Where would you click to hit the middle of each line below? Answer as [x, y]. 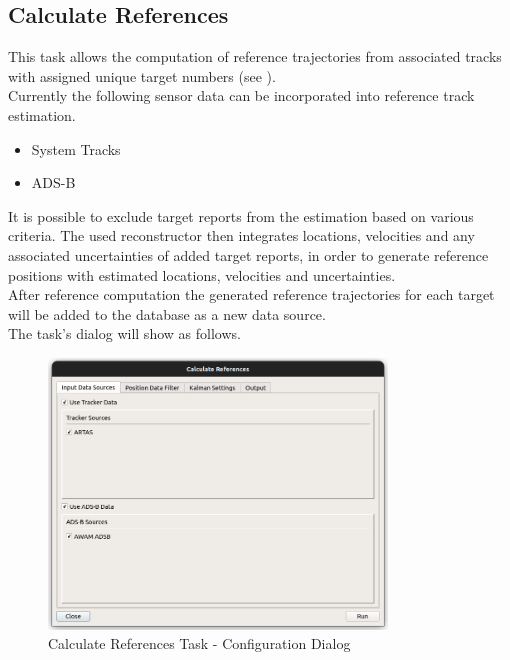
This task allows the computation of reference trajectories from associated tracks [255, 56]
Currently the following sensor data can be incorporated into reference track [241, 95]
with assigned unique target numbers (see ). [142, 75]
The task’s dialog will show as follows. [124, 333]
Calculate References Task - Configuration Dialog [199, 643]
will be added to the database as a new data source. [167, 313]
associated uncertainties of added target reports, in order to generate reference [248, 254]
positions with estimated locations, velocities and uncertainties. [202, 274]
